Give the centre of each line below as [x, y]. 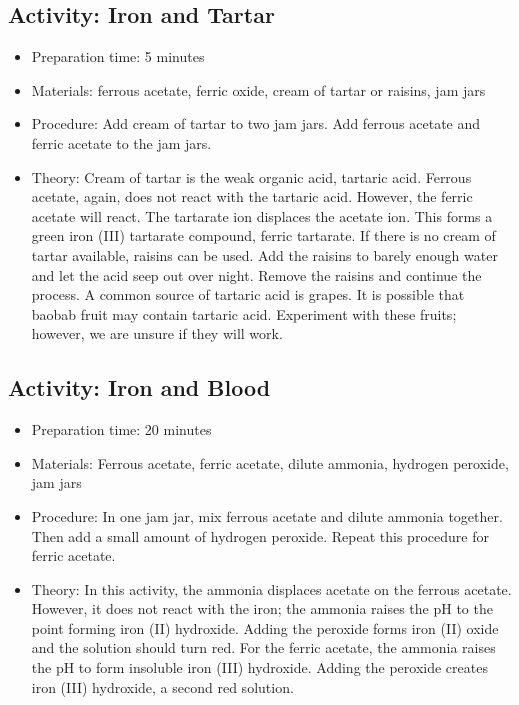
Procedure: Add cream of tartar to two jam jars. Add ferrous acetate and [256, 123]
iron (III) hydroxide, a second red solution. [162, 686]
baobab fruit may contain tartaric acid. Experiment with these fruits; [244, 313]
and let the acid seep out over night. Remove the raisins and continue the [256, 274]
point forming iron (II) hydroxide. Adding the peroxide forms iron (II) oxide [265, 627]
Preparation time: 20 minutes [121, 429]
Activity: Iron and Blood [139, 387]
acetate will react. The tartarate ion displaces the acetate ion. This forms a [262, 215]
